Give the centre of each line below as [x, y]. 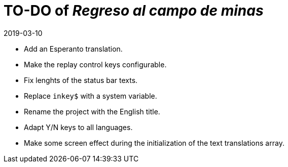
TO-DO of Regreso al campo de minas [134, 11]
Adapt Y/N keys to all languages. [78, 127]
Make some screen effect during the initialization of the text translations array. [154, 143]
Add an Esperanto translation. [73, 49]
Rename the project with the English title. [92, 111]
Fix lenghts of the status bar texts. [81, 80]
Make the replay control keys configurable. [95, 64]
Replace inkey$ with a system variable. [91, 96]
